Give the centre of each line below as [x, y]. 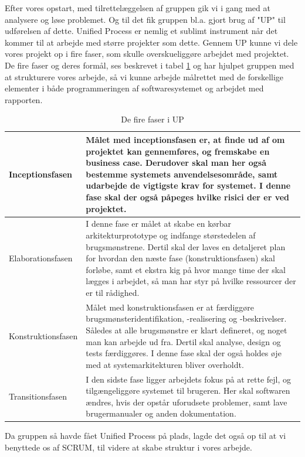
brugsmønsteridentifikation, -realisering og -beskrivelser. [186, 318]
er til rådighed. [113, 292]
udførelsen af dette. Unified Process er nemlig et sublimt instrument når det [141, 31]
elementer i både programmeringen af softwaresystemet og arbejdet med [134, 88]
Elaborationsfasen [41, 258]
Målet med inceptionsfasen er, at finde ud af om [185, 139]
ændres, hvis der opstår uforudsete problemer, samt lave [187, 402]
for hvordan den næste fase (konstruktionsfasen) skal [180, 258]
